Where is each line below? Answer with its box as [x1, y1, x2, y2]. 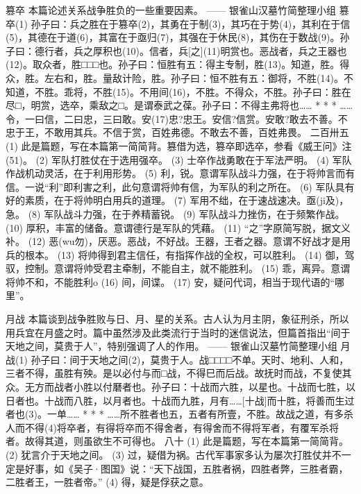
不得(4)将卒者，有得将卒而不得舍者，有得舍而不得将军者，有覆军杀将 [24, 420, 339, 434]
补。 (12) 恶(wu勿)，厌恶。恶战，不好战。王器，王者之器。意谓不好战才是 [6, 234, 341, 248]
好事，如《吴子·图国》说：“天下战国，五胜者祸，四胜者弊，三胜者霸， [24, 461, 349, 475]
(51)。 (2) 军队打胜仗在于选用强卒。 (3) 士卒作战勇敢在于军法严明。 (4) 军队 [6, 152, 352, 167]
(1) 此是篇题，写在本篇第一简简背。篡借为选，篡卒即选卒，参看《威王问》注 [6, 138, 352, 153]
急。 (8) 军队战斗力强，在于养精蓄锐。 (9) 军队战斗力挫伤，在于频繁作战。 [6, 206, 345, 221]
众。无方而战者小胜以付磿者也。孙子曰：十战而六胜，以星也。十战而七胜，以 [6, 380, 355, 394]
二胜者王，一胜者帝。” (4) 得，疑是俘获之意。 [6, 475, 209, 489]
